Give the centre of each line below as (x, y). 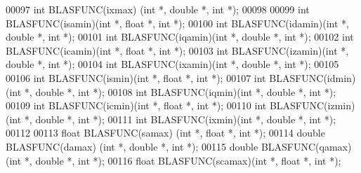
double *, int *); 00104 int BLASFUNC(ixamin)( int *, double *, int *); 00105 (172, 64)
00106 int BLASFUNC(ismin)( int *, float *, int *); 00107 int (136, 77)
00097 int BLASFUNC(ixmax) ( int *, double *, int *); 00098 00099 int (158, 9)
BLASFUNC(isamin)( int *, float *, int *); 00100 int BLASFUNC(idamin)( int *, (177, 23)
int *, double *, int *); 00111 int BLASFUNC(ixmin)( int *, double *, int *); (173, 119)
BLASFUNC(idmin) (313, 77)
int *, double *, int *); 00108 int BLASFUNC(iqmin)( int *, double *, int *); (173, 91)
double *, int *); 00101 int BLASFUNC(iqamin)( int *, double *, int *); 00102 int (180, 37)
